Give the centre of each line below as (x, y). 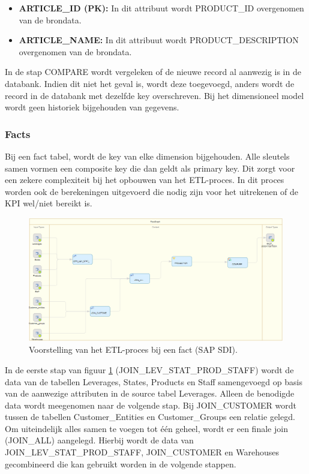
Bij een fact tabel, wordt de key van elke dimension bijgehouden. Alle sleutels (147, 156)
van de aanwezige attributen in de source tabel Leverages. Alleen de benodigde (150, 393)
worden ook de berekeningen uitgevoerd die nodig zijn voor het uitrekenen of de (152, 191)
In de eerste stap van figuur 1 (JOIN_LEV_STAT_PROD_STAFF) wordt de (149, 369)
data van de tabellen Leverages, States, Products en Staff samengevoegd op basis (154, 381)
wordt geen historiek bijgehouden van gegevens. (92, 107)
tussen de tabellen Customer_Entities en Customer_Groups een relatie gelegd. (150, 417)
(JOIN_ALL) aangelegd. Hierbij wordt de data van (99, 440)
